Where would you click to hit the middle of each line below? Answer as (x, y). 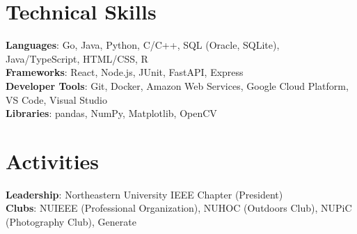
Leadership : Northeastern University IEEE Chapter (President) (144, 194)
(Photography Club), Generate (71, 221)
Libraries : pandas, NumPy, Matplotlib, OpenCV (111, 113)
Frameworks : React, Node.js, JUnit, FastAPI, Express (125, 72)
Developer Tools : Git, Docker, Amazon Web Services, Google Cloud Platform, (177, 85)
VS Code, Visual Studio (56, 99)
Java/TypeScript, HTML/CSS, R (77, 58)
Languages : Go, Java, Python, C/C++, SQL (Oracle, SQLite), (143, 45)
